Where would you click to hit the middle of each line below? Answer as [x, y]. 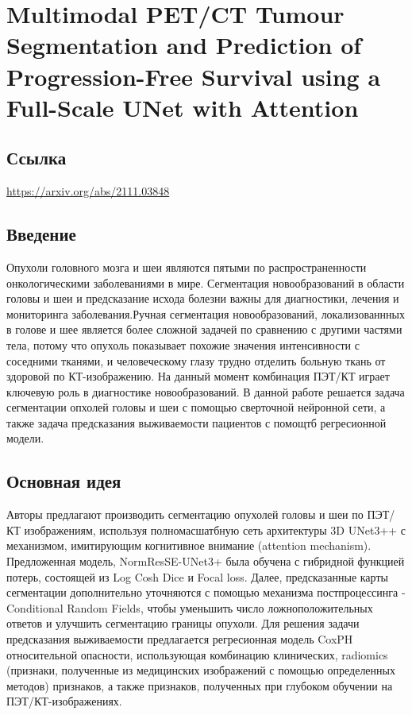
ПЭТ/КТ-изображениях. [64, 701]
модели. [25, 438]
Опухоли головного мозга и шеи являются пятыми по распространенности [187, 267]
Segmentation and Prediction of [184, 45]
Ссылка [37, 158]
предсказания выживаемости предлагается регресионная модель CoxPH [180, 639]
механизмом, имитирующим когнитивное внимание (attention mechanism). [189, 545]
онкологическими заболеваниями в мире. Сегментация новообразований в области [206, 282]
